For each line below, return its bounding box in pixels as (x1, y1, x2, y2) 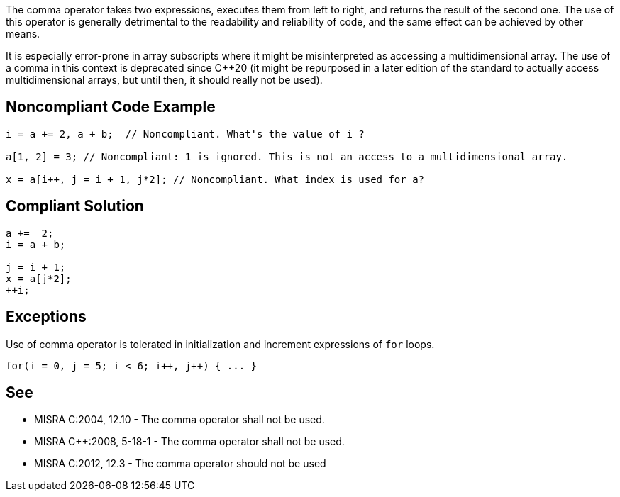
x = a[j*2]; (6, 272, 72, 284)
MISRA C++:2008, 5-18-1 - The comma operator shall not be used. (34, 435, 345, 448)
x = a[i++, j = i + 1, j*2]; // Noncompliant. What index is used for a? (6, 173, 425, 185)
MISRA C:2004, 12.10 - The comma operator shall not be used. (34, 413, 325, 426)
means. (6, 28, 40, 40)
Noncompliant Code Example (6, 98, 216, 116)
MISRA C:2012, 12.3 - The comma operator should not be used (34, 457, 326, 470)
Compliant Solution (6, 197, 144, 216)
